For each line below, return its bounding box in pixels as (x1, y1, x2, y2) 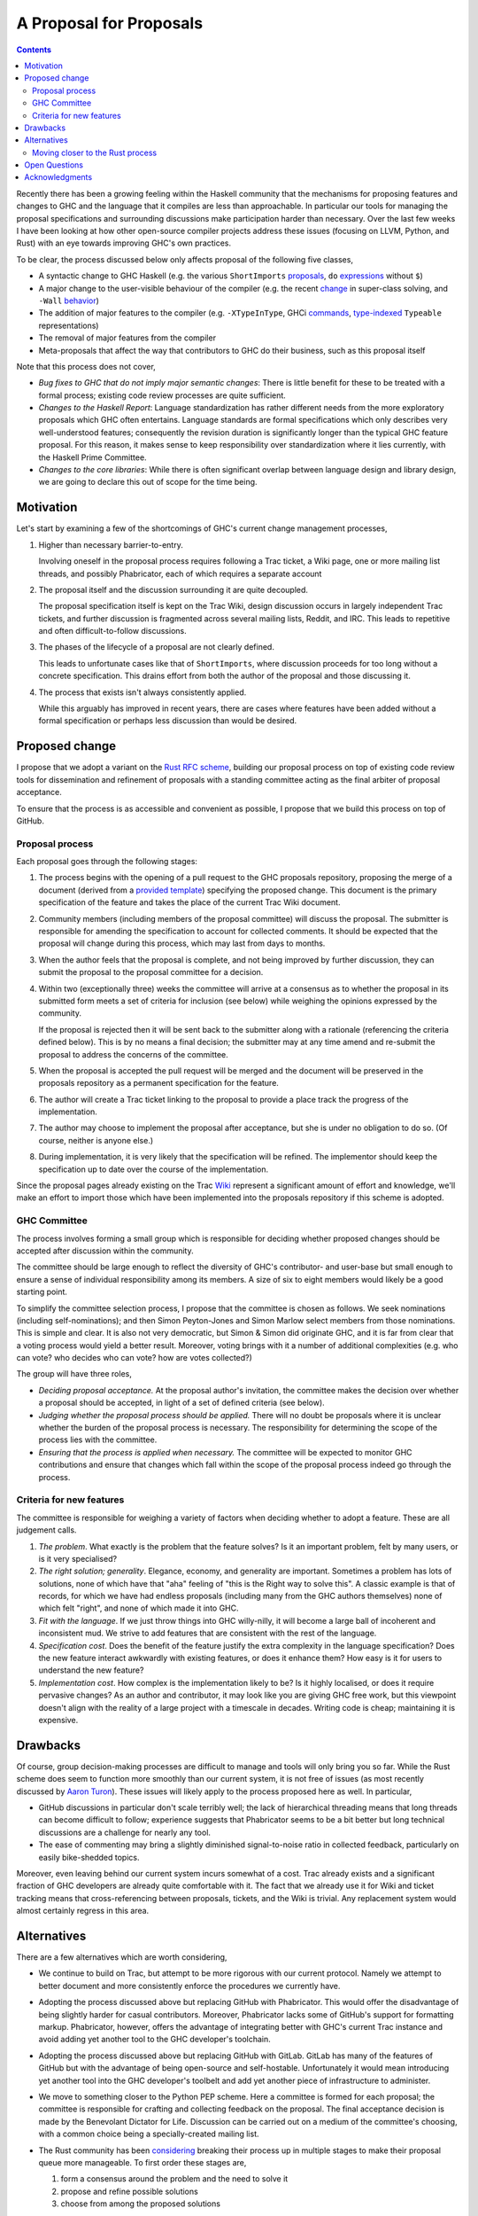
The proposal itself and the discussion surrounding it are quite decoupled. (38, 584, 309, 595)
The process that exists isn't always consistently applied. (38, 687, 247, 698)
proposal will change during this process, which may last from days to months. (38, 938, 326, 948)
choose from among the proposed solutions (60, 2198, 221, 2209)
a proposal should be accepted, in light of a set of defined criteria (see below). (38, 1397, 325, 1408)
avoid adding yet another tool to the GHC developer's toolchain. (38, 2034, 272, 2045)
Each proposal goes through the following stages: (16, 856, 198, 867)
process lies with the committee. (38, 1434, 158, 1445)
